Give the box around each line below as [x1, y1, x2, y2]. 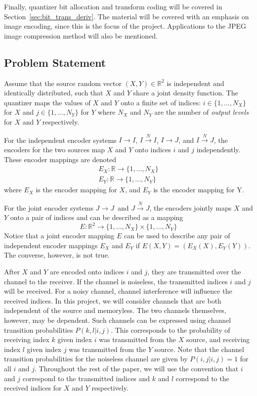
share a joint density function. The [133, 88, 238, 98]
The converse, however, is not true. [4, 250, 110, 260]
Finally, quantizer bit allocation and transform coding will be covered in [4, 1, 222, 11]
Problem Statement [4, 54, 106, 70]
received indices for [4, 383, 62, 393]
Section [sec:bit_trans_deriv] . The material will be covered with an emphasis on [4, 11, 249, 21]
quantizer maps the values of [4, 97, 91, 107]
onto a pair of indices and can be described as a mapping [10, 212, 183, 222]
